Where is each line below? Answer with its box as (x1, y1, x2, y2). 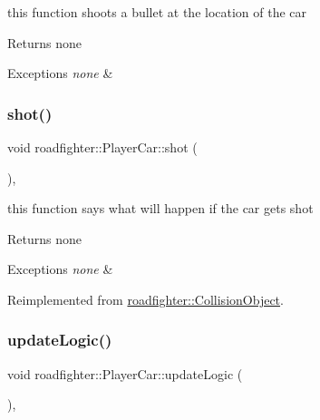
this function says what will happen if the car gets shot (7, 199, 314, 218)
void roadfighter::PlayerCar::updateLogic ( (7, 364, 243, 383)
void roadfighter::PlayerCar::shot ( (7, 138, 198, 156)
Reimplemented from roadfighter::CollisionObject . (7, 289, 284, 308)
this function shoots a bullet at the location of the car (7, 3, 307, 21)
